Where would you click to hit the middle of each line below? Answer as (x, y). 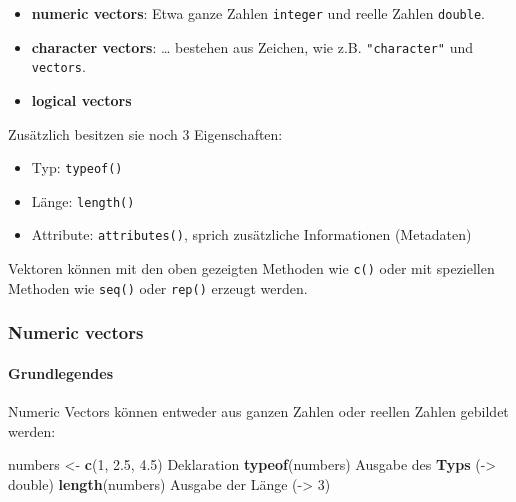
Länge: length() (83, 200)
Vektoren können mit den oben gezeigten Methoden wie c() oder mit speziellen (251, 268)
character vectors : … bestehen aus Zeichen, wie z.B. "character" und (252, 46)
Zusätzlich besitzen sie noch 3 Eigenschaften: (145, 133)
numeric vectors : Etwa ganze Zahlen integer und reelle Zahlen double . (258, 13)
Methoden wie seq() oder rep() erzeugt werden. (158, 287)
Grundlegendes (61, 372)
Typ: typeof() (77, 167)
